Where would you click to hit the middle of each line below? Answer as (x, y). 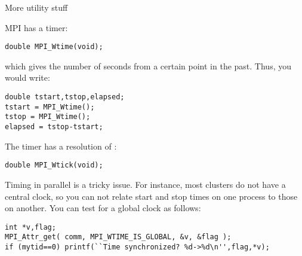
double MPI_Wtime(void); (54, 47)
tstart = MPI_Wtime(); (50, 107)
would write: (27, 77)
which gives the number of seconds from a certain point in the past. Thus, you (148, 65)
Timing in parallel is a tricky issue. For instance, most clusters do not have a (145, 184)
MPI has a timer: (36, 27)
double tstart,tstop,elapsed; (65, 97)
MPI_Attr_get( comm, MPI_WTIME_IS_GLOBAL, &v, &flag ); (118, 237)
